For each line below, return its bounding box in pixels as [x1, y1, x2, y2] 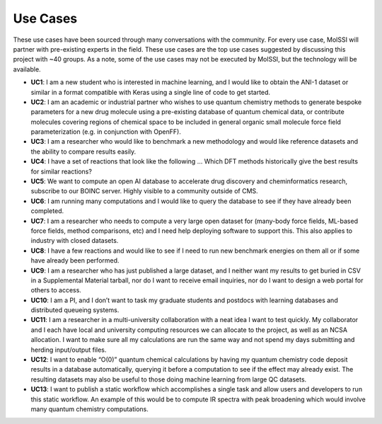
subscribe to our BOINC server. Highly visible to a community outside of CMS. [30, 187, 258, 195]
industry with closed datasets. [30, 236, 119, 245]
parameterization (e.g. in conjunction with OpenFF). [30, 127, 182, 136]
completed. [30, 207, 64, 215]
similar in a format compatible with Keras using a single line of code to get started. [30, 88, 271, 96]
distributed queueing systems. [30, 306, 120, 314]
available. [13, 64, 42, 74]
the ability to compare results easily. [30, 147, 137, 156]
